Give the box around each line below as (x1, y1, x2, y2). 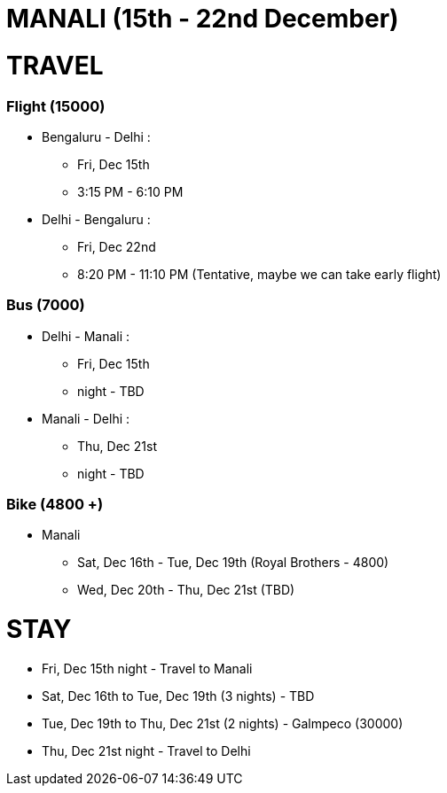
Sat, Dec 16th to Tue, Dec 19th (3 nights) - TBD (42, 688, 315, 704)
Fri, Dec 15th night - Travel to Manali (42, 660, 253, 676)
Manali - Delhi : (42, 410, 130, 426)
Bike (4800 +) (6, 495, 104, 513)
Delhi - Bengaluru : (42, 211, 151, 227)
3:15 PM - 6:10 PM (77, 183, 184, 199)
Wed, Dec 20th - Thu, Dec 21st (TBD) (77, 582, 295, 598)
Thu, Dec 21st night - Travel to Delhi (42, 742, 251, 758)
